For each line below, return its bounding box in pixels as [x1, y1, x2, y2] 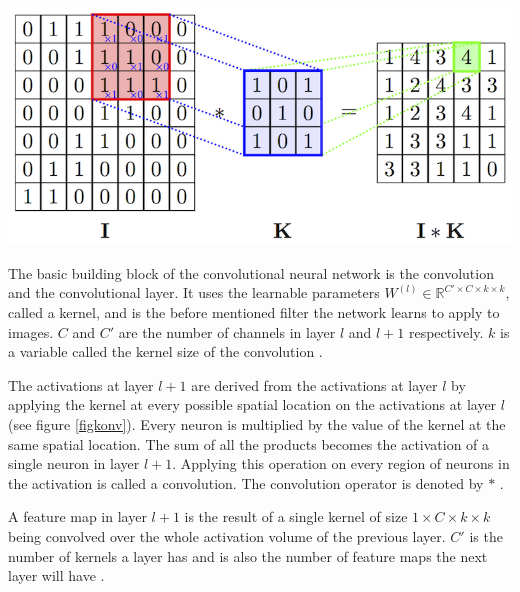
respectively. [408, 321, 484, 342]
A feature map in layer [8, 506, 147, 527]
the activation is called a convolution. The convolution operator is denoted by [8, 472, 484, 493]
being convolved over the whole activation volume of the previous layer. [8, 525, 446, 546]
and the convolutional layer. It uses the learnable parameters [8, 282, 380, 303]
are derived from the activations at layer [191, 374, 438, 395]
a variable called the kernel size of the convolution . [8, 341, 323, 362]
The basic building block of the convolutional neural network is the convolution [8, 262, 494, 283]
